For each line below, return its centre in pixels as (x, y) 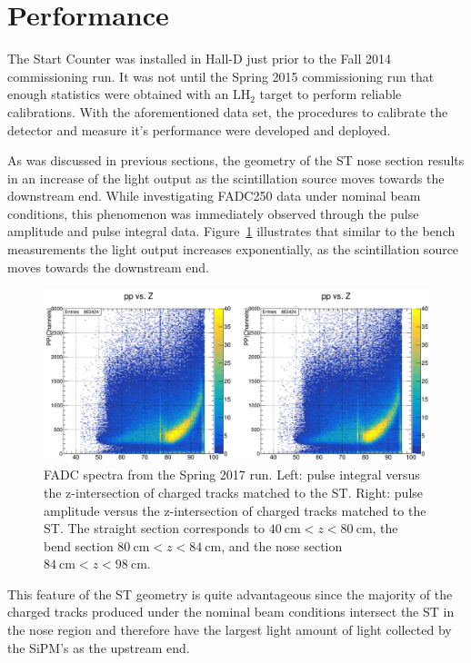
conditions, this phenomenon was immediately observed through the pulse (213, 213)
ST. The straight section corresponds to (155, 528)
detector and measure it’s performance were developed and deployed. (199, 129)
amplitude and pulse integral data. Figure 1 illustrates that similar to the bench (231, 231)
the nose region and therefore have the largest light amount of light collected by (230, 630)
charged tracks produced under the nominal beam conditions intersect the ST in (231, 612)
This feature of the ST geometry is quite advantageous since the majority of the (230, 594)
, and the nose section (282, 545)
